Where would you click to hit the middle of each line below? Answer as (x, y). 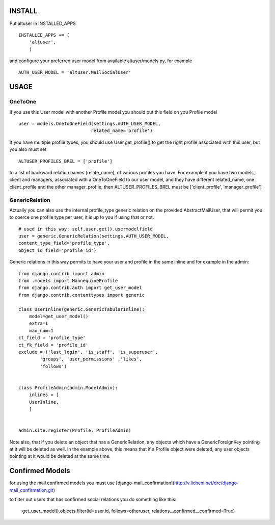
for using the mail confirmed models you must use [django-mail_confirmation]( (92, 483)
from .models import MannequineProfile (68, 281)
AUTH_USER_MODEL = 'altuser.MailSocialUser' (75, 72)
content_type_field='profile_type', (64, 243)
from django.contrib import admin (61, 273)
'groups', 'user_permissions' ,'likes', (91, 359)
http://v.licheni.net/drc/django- (207, 483)
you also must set (28, 149)
